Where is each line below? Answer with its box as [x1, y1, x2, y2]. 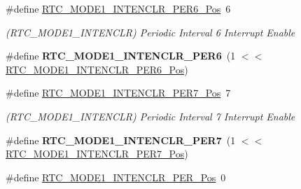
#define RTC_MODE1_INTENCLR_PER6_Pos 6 [6, 1, 231, 15]
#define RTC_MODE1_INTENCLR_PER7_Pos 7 [6, 85, 231, 100]
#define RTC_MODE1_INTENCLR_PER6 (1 [6, 48, 236, 63]
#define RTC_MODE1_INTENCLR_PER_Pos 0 [6, 169, 226, 184]
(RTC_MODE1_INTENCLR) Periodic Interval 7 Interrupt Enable [6, 108, 295, 123]
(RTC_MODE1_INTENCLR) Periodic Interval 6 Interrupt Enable [6, 24, 295, 39]
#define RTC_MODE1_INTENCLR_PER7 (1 [6, 132, 236, 147]
